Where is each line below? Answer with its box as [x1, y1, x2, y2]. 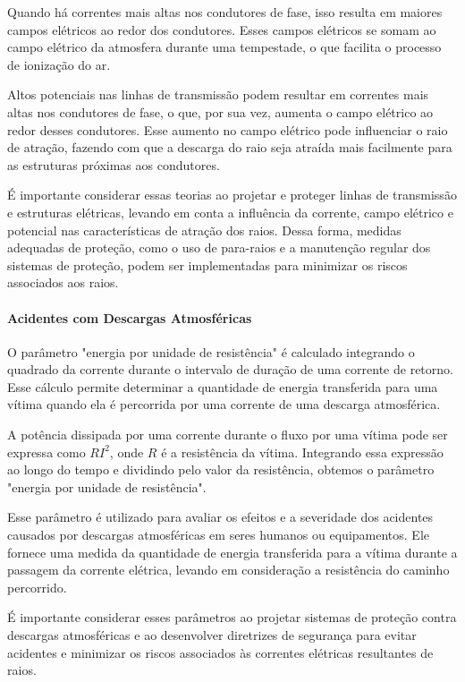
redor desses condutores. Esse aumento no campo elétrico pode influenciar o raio [7, 120, 448, 139]
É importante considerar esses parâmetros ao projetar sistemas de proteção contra [7, 608, 457, 627]
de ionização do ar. [7, 55, 111, 73]
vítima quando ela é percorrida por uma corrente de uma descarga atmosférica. [7, 395, 441, 413]
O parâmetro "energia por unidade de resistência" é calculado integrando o [7, 342, 415, 361]
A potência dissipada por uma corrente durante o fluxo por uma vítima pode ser [7, 425, 448, 444]
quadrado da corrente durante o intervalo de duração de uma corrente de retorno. [7, 360, 453, 379]
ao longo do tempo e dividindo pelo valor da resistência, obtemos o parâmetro [7, 460, 435, 479]
